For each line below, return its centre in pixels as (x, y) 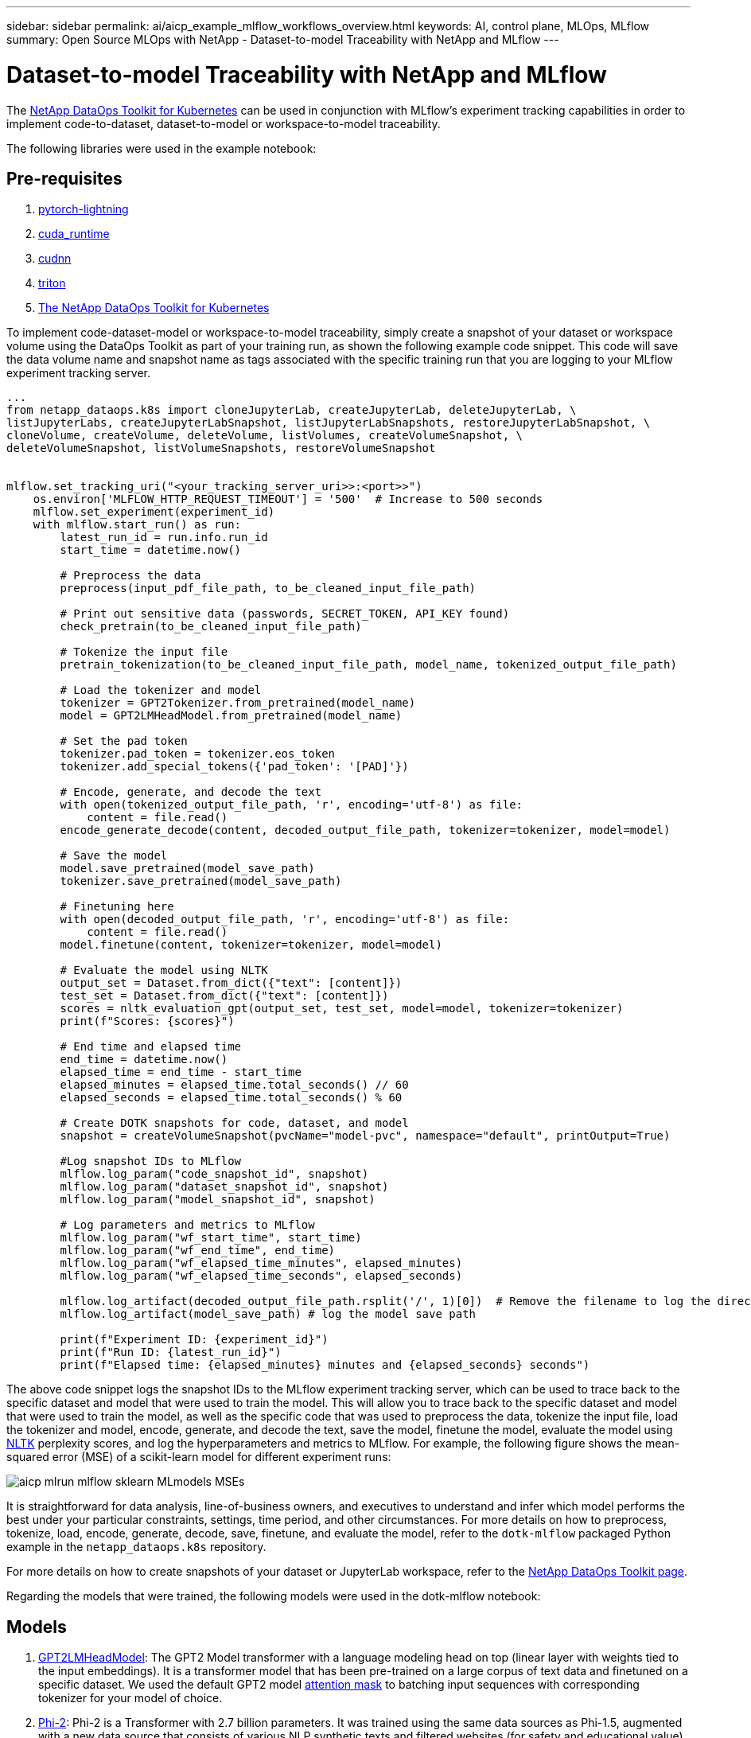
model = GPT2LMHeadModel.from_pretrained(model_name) (231, 716)
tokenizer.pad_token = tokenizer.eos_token (198, 754)
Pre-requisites (64, 178)
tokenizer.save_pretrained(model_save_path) (201, 881)
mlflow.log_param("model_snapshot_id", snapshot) (218, 1200)
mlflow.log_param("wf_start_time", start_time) (211, 1238)
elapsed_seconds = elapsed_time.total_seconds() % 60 (231, 1098)
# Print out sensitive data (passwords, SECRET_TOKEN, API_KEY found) (285, 614)
